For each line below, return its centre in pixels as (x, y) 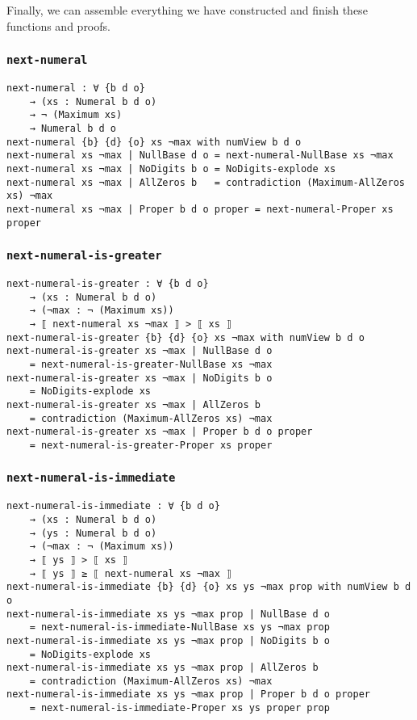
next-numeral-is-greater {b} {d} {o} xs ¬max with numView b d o (186, 337)
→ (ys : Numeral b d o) (93, 533)
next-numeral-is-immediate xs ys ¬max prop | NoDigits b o (168, 640)
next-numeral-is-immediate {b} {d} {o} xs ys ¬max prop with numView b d (209, 587)
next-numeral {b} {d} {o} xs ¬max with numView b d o (154, 142)
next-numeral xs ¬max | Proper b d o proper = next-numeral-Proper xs (200, 209)
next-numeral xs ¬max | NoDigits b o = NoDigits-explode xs (171, 168)
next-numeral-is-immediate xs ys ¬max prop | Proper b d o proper (189, 695)
